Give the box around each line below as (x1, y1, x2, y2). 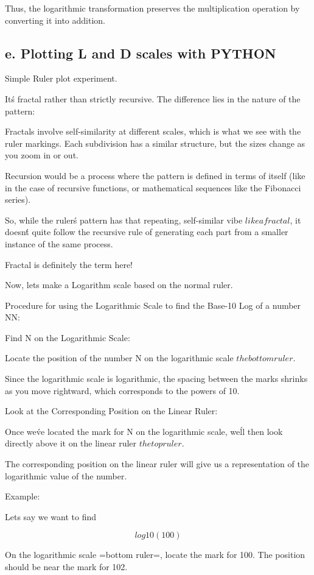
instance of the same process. (5, 237, 113, 250)
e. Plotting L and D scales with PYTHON (5, 43, 276, 62)
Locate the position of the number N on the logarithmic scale (5, 351, 234, 364)
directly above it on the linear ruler (5, 437, 137, 450)
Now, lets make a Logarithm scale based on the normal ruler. (5, 278, 233, 291)
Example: (5, 490, 40, 503)
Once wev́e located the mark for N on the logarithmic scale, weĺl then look (5, 425, 283, 437)
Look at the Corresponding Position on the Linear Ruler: (5, 404, 218, 417)
